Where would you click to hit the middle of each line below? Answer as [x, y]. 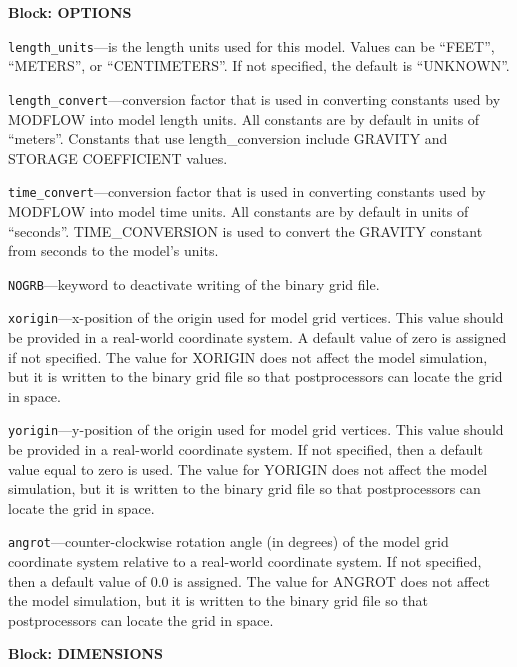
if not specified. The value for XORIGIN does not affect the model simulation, [248, 356]
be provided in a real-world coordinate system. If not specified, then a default [245, 449]
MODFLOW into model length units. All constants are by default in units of [244, 118]
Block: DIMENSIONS [86, 653]
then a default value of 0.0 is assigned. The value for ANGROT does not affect [249, 580]
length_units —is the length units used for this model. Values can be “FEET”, [251, 45]
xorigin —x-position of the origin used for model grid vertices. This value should [256, 317]
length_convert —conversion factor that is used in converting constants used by [254, 98]
